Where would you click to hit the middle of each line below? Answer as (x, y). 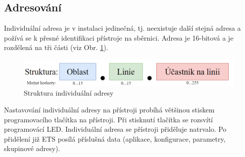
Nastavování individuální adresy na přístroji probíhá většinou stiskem (109, 109)
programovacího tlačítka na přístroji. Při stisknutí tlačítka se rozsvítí (109, 119)
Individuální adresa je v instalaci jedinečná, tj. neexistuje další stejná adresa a (122, 28)
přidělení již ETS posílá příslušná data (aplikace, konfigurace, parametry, (115, 138)
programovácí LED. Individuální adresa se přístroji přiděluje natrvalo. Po (115, 129)
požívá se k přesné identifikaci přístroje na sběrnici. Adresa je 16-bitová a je (119, 37)
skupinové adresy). (32, 148)
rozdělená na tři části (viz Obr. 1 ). (56, 47)
